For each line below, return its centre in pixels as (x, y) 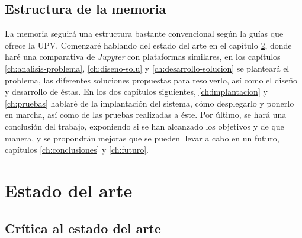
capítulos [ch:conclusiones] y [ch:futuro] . (77, 149)
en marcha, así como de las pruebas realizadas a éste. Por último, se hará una (146, 115)
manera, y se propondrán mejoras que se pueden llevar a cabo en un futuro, (142, 138)
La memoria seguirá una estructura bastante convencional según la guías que (144, 33)
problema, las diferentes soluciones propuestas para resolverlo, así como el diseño (151, 80)
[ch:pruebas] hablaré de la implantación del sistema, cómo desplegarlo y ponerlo (150, 103)
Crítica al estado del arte (83, 228)
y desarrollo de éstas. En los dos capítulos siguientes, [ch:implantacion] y (136, 91)
